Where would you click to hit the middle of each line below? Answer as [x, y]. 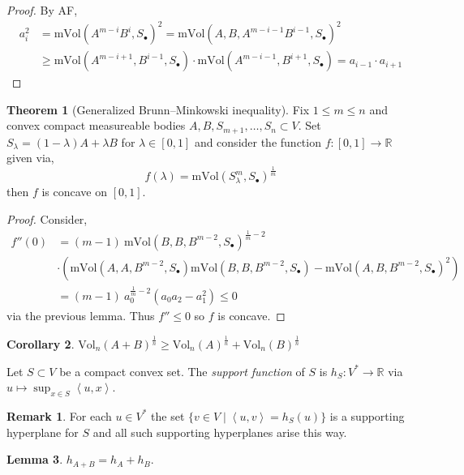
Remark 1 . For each [59, 415]
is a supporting [367, 415]
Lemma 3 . [35, 459]
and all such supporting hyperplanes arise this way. [220, 432]
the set [168, 415]
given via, [30, 158]
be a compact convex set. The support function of [182, 371]
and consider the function [258, 141]
